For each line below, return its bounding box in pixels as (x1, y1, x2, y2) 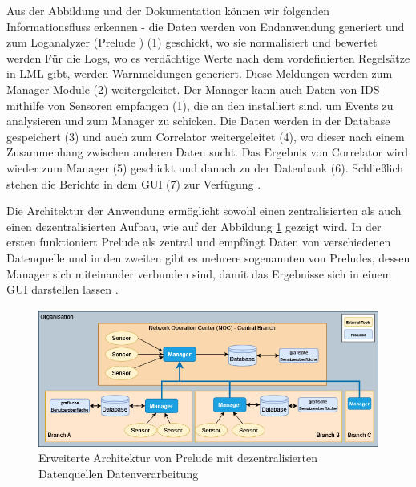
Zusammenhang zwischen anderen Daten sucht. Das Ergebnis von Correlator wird (6, 144, 408, 160)
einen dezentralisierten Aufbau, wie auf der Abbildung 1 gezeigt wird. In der (6, 217, 382, 234)
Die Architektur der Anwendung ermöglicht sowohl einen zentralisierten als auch (6, 202, 402, 219)
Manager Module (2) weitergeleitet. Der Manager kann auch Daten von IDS (6, 80, 380, 97)
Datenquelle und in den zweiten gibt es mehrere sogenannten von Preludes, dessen (6, 249, 410, 266)
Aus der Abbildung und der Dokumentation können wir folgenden (6, 2, 329, 18)
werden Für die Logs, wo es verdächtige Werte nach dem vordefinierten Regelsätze (6, 49, 410, 66)
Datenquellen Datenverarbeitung (38, 465, 199, 481)
